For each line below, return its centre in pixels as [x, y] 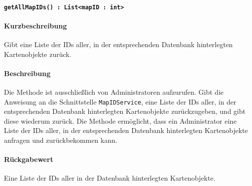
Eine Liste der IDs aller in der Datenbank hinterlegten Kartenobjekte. [110, 178]
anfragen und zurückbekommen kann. [61, 140]
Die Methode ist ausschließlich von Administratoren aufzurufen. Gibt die [114, 92]
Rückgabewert [29, 159]
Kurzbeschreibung [36, 25]
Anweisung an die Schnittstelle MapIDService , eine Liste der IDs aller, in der [120, 101]
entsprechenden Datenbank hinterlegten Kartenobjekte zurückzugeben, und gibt [125, 111]
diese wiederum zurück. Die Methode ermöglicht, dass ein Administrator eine [120, 120]
